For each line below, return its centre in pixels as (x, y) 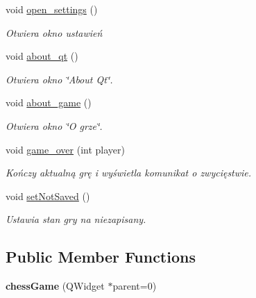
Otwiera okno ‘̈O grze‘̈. (54, 125)
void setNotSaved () (48, 196)
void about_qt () (42, 56)
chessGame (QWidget (55, 286)
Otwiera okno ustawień (54, 32)
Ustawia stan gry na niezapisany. (76, 219)
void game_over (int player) (65, 149)
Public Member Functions (101, 257)
